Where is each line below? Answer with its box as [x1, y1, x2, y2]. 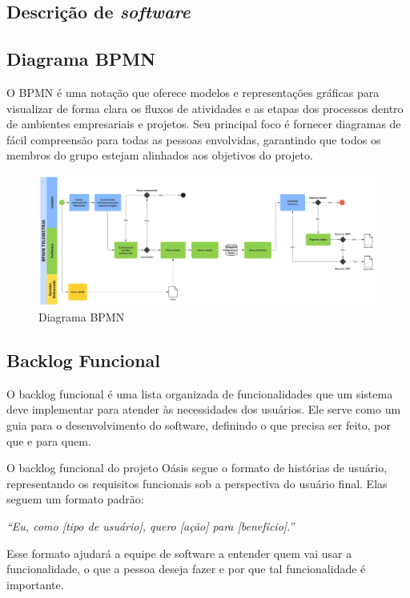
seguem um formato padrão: [6, 491, 144, 507]
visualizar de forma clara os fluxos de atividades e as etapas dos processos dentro [6, 99, 404, 116]
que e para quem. [6, 432, 91, 449]
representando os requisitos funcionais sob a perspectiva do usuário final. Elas [6, 475, 388, 491]
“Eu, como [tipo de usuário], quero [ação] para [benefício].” [6, 518, 295, 535]
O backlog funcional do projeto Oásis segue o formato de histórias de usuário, [6, 459, 388, 476]
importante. [6, 576, 64, 592]
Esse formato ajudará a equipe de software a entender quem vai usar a [6, 544, 352, 561]
